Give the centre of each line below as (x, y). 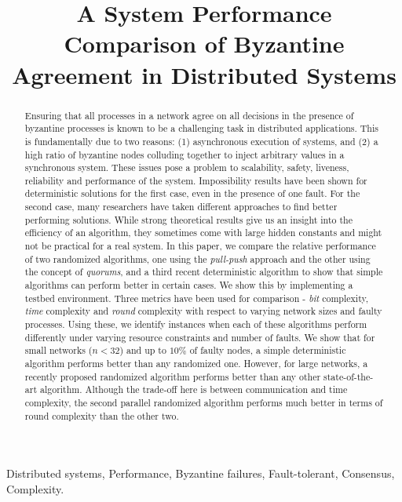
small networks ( (58, 350)
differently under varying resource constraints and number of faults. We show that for (200, 337)
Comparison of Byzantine (204, 44)
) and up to (143, 350)
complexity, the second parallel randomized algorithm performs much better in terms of (204, 402)
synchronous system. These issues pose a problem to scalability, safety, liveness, (187, 167)
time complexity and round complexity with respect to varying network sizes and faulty (203, 311)
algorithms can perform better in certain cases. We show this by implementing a (189, 285)
